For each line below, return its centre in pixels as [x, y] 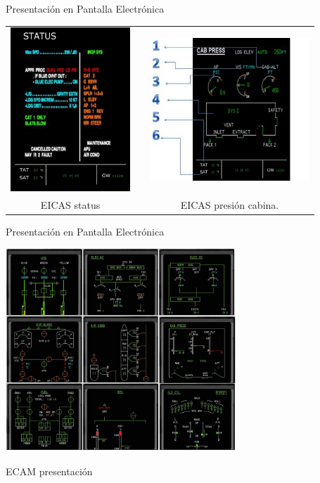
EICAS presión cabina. [230, 204]
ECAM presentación [49, 471]
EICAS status [70, 204]
